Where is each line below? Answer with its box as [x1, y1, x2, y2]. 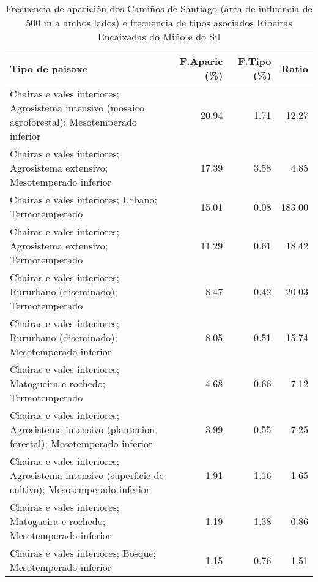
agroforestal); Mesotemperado [10, 115, 137, 129]
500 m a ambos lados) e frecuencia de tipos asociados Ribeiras [26, 15, 292, 29]
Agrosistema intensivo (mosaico [10, 100, 144, 115]
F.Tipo [238, 54, 272, 68]
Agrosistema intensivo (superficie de [10, 468, 164, 482]
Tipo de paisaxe [10, 61, 88, 75]
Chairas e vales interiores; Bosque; [10, 546, 156, 560]
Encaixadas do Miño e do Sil [97, 29, 221, 43]
